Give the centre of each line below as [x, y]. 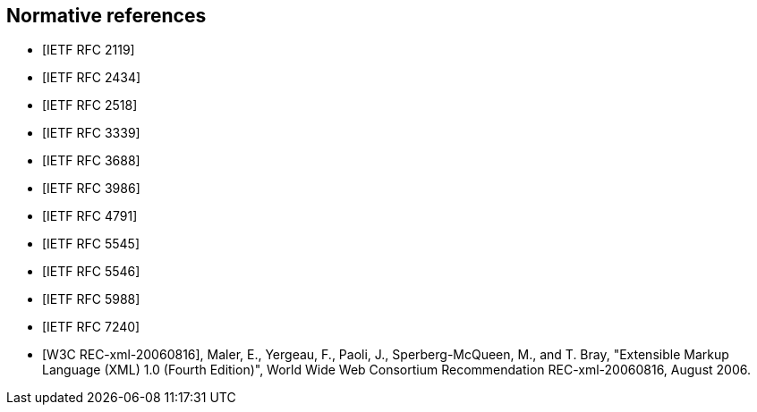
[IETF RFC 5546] [91, 272]
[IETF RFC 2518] [90, 105]
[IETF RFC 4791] [90, 216]
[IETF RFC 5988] [91, 299]
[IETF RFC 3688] [91, 161]
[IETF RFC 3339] [91, 133]
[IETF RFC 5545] [91, 244]
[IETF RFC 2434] [92, 78]
